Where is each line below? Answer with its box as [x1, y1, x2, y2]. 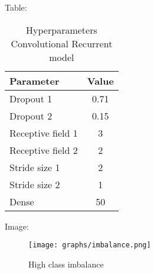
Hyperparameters [26, 22, 97, 37]
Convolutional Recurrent [11, 36, 113, 50]
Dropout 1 [9, 91, 53, 105]
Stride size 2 [9, 177, 60, 191]
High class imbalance [28, 257, 104, 270]
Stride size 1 [9, 160, 60, 174]
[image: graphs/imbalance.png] [28, 241, 151, 250]
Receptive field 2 [9, 143, 78, 157]
